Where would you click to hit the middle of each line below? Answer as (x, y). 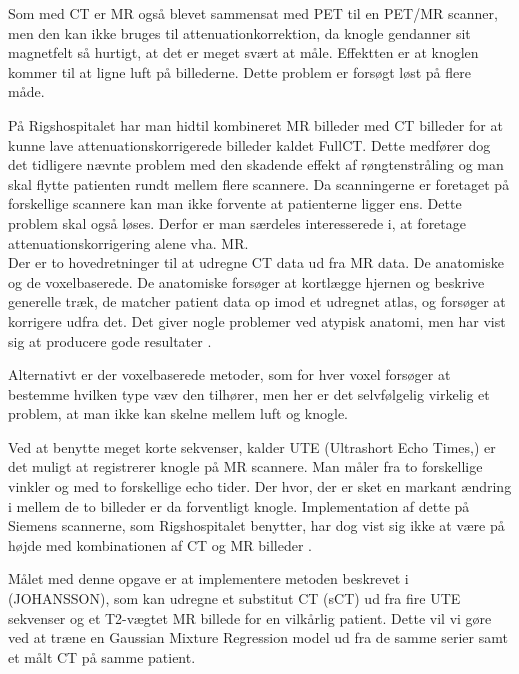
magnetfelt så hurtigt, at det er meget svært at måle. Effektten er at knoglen (243, 52)
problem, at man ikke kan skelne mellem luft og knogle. (178, 413)
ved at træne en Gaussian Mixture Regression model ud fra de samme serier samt (258, 637)
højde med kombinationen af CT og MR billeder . (160, 544)
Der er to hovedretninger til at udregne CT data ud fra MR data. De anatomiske (256, 262)
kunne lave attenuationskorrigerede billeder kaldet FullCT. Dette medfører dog (249, 144)
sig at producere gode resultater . (110, 340)
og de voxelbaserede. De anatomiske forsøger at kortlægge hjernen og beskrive (246, 281)
